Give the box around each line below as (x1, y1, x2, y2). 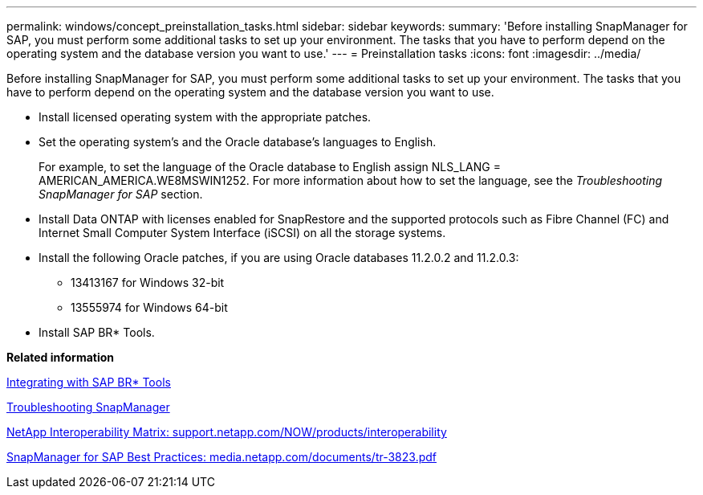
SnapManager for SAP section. (39, 187, 203, 201)
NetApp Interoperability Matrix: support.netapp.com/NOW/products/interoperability (6, 425, 447, 439)
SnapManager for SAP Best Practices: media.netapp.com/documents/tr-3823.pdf (6, 450, 437, 464)
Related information (6, 350, 115, 364)
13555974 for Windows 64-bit (71, 301, 228, 314)
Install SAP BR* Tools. (39, 325, 155, 339)
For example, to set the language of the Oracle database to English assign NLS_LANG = (39, 160, 501, 174)
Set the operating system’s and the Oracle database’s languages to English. (39, 135, 437, 149)
